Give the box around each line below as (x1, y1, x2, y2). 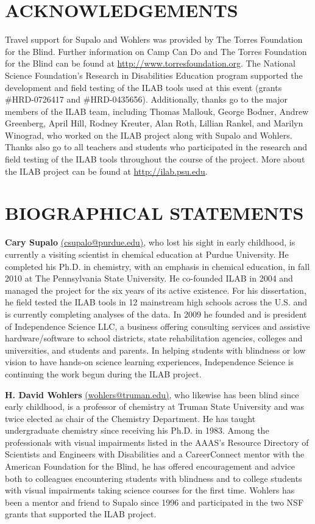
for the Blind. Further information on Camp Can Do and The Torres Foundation (5, 45, 307, 57)
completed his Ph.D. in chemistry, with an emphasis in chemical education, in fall (5, 260, 310, 272)
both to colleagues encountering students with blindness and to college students (5, 471, 302, 484)
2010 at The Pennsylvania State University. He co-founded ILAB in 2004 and (5, 272, 293, 285)
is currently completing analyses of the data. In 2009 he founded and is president (5, 307, 307, 320)
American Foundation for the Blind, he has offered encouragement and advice (5, 460, 295, 473)
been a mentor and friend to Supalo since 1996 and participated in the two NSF (5, 495, 304, 508)
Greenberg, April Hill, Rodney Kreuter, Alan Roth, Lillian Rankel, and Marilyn (5, 117, 303, 129)
